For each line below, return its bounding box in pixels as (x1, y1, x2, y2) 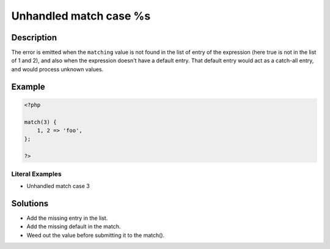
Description (11, 32, 57, 43)
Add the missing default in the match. (26, 223, 121, 230)
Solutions (11, 198, 49, 209)
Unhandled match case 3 (26, 182, 90, 189)
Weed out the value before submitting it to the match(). (26, 231, 165, 239)
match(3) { (24, 118, 57, 125)
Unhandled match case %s (11, 9, 151, 23)
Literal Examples (11, 170, 62, 178)
